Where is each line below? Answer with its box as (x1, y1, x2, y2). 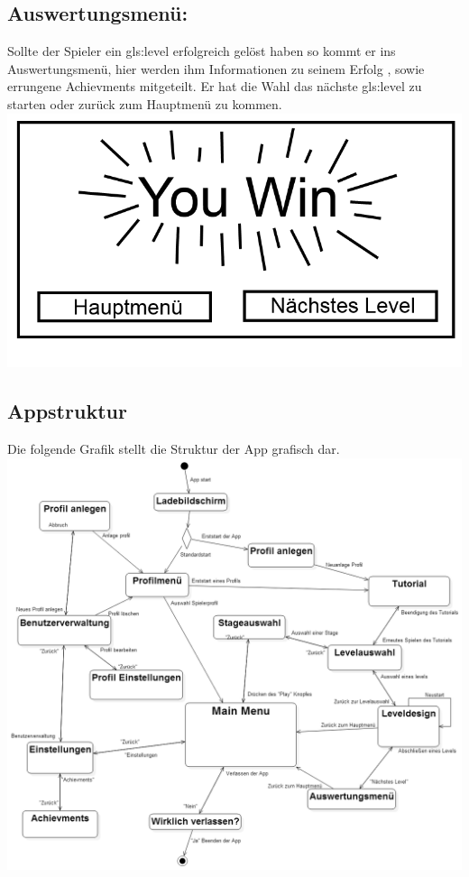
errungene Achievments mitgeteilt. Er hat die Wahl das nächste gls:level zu (7, 77, 422, 96)
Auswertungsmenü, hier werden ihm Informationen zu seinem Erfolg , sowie (7, 59, 425, 78)
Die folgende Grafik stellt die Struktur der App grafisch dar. (7, 438, 340, 457)
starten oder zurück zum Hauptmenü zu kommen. (7, 94, 282, 113)
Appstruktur (7, 397, 127, 425)
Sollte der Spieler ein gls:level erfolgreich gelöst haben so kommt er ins (7, 42, 396, 60)
